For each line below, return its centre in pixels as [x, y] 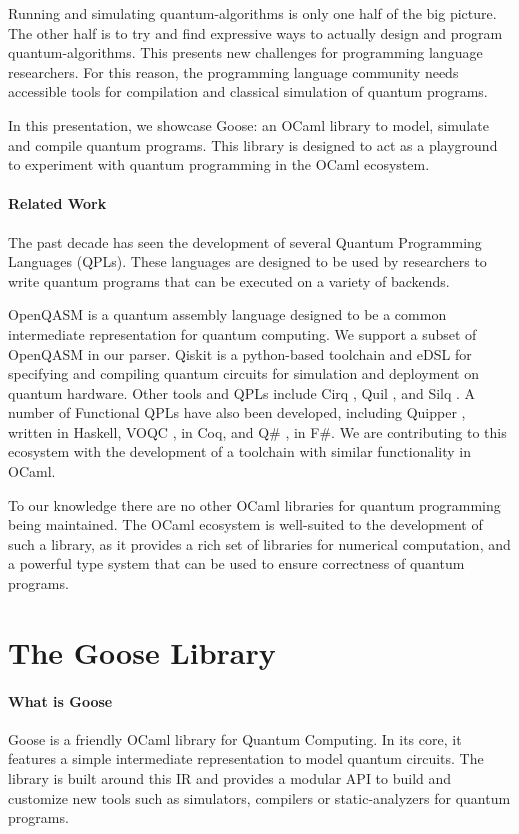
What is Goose [60, 700]
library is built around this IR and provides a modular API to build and [230, 778]
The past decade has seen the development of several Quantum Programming [245, 241]
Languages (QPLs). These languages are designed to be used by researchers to [247, 261]
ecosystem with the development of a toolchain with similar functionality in [240, 451]
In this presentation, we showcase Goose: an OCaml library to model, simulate [248, 124]
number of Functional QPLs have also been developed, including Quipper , [237, 412]
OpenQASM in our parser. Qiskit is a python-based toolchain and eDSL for [240, 353]
